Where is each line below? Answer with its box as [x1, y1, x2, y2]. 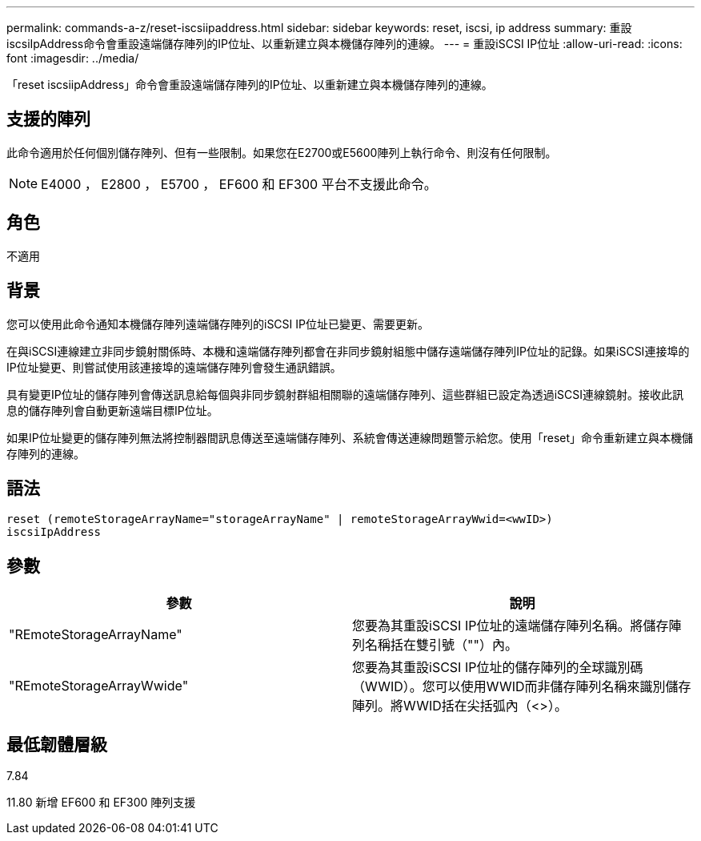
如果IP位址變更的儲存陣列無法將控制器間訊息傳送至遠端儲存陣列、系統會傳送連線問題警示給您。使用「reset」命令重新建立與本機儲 [6, 430, 694, 445]
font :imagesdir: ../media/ [6, 51, 139, 65]
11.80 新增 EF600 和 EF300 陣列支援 [6, 795, 196, 810]
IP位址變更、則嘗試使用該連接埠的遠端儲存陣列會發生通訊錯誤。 [6, 360, 342, 374]
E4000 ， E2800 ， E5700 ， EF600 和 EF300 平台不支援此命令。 [41, 175, 437, 192]
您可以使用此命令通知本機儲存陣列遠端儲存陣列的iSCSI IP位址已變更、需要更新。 [6, 316, 429, 331]
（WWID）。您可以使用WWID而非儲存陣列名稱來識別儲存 [352, 678, 691, 695]
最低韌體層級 [6, 734, 107, 754]
